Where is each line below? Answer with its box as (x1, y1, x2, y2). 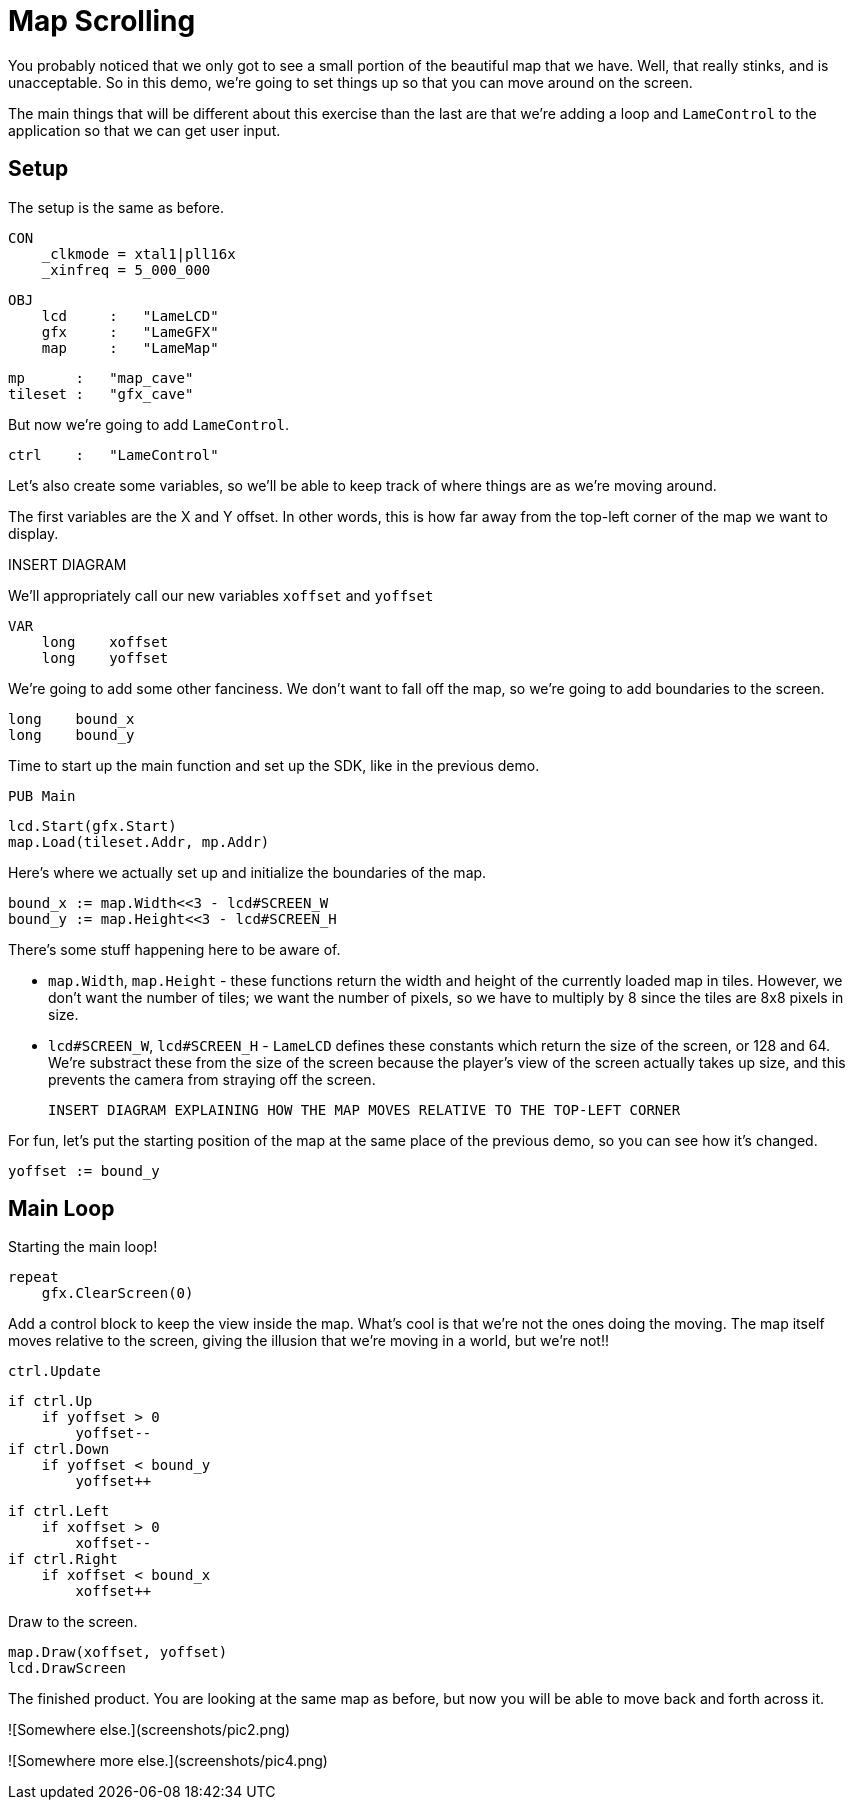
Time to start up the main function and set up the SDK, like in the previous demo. (8, 756, 540, 774)
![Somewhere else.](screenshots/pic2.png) (8, 1721, 291, 1739)
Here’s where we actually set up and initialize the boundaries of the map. (8, 863, 487, 881)
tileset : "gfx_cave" (8, 385, 194, 402)
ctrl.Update (8, 1363, 101, 1380)
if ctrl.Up (8, 1393, 93, 1410)
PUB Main (8, 787, 76, 804)
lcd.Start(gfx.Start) (8, 817, 177, 834)
